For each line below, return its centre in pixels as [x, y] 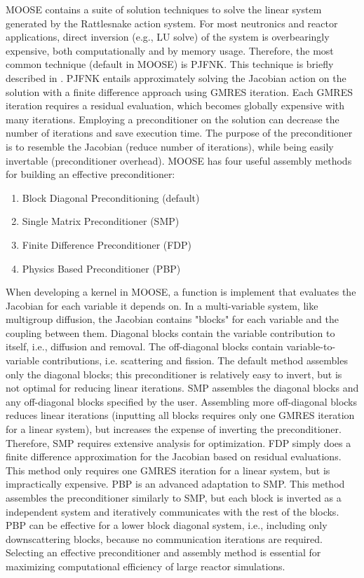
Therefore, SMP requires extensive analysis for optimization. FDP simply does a [178, 442]
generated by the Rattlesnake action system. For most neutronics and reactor [172, 23]
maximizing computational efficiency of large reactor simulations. [146, 566]
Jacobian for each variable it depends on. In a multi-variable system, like [162, 305]
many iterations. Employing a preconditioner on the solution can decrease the [173, 119]
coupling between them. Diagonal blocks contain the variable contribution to [170, 332]
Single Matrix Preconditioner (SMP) [101, 221]
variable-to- [311, 346]
